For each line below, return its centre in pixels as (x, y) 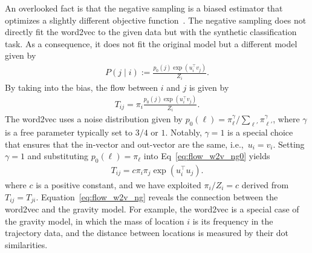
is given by (209, 87)
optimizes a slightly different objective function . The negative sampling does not (156, 20)
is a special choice (260, 132)
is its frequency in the (233, 221)
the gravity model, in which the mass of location (95, 221)
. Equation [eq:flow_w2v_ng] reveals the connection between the (157, 196)
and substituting (58, 156)
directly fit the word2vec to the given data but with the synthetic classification (151, 32)
